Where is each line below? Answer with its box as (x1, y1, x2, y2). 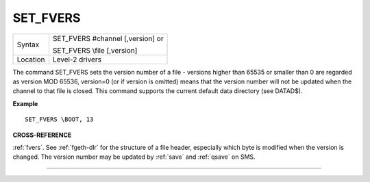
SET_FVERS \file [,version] (52, 45, 138, 55)
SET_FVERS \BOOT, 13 (25, 116, 94, 123)
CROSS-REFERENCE (12, 131, 72, 139)
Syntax (16, 40, 40, 49)
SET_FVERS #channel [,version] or (52, 34, 164, 43)
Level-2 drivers (52, 55, 102, 64)
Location (16, 55, 45, 64)
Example (12, 99, 38, 107)
